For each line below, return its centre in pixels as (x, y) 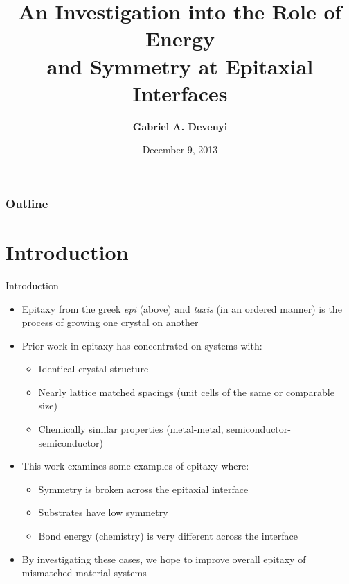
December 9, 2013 (180, 149)
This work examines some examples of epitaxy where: (135, 466)
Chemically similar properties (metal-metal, (131, 429)
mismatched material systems (84, 573)
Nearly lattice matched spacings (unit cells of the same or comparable (186, 392)
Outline (27, 203)
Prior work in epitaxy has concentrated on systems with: (142, 345)
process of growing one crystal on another (110, 322)
